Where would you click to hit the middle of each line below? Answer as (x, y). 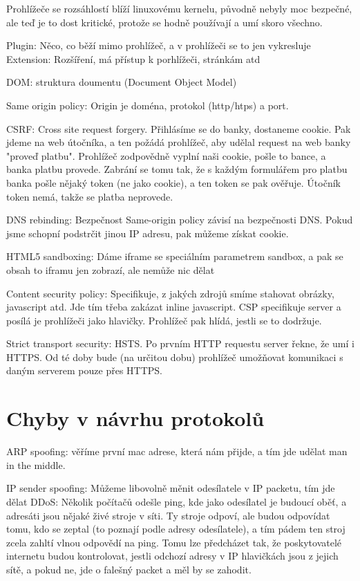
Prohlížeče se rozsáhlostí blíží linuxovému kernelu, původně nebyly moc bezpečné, (179, 8)
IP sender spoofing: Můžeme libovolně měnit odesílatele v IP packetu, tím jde (171, 488)
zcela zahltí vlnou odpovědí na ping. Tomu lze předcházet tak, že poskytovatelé (174, 542)
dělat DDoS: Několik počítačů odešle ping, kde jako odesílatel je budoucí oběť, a (177, 501)
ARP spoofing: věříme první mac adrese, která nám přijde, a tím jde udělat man (177, 451)
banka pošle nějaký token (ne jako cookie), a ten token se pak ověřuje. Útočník (173, 182)
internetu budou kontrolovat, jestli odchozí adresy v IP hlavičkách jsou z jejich (172, 556)
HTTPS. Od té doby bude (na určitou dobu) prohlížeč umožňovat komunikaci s (175, 357)
